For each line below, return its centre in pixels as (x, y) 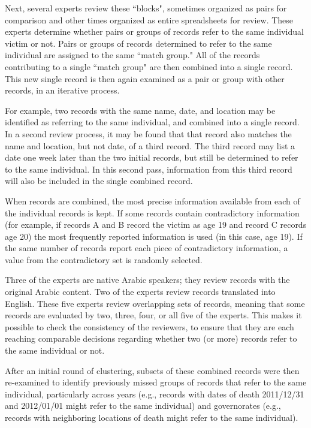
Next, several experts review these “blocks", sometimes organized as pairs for (146, 8)
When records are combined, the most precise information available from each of (153, 201)
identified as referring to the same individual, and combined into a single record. (152, 122)
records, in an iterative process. (62, 90)
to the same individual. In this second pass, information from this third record (149, 169)
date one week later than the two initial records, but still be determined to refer (152, 157)
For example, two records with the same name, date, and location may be (140, 110)
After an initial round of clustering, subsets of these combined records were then (152, 370)
